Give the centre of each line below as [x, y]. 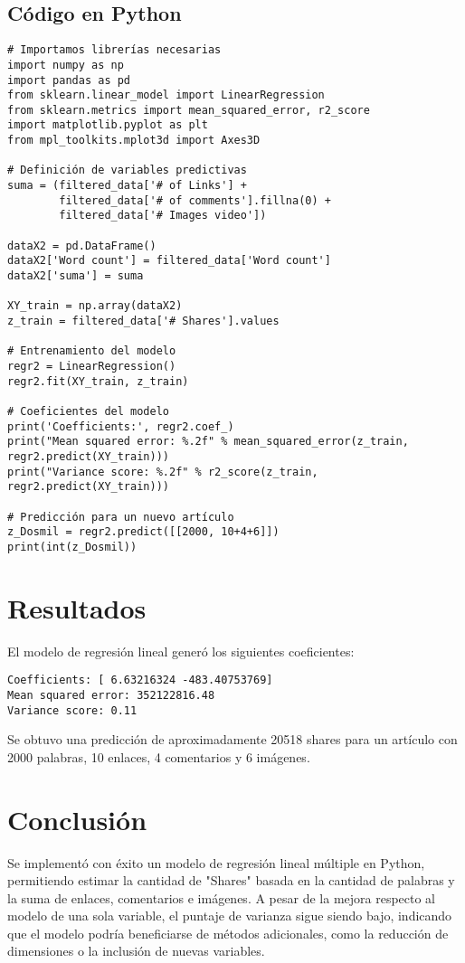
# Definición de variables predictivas [127, 170]
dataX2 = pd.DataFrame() [82, 245]
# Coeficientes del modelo [88, 411]
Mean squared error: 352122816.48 [111, 695]
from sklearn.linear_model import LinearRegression [166, 95]
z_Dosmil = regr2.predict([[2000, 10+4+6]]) [143, 532]
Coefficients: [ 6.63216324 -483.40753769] [140, 680]
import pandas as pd [69, 80]
